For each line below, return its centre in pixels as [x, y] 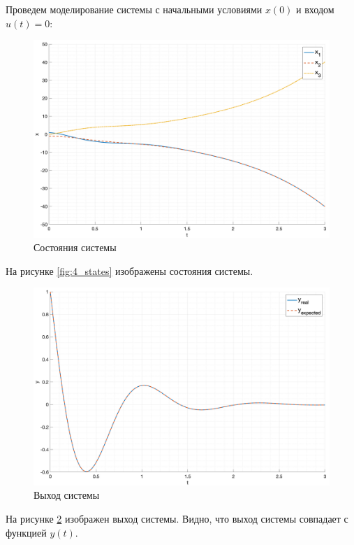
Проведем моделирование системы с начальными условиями [134, 9]
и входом [315, 9]
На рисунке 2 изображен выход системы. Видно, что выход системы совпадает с [177, 518]
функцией [26, 532]
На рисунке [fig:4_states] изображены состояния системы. [130, 270]
